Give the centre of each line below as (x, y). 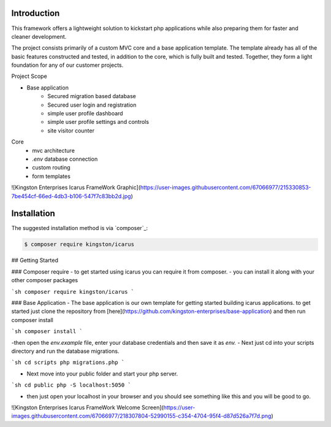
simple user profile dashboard (85, 113)
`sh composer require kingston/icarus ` (73, 292)
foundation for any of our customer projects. (67, 65)
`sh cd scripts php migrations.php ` (68, 363)
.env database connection (65, 159)
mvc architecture (53, 150)
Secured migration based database (92, 96)
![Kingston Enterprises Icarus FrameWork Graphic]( (76, 188)
